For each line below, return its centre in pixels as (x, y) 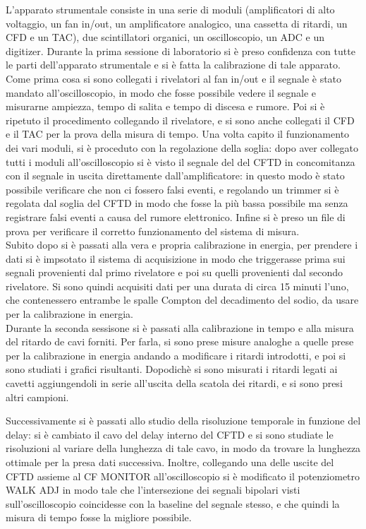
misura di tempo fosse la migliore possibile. (99, 517)
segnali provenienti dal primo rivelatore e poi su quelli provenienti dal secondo (175, 272)
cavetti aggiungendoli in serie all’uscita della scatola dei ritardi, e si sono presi (174, 383)
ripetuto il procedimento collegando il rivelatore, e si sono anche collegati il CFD (180, 120)
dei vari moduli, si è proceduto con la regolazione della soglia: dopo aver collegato (182, 147)
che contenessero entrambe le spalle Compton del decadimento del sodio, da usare (182, 300)
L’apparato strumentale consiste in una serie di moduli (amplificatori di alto (170, 9)
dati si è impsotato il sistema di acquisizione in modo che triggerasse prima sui (176, 258)
